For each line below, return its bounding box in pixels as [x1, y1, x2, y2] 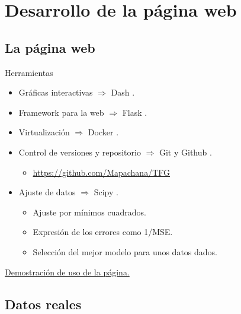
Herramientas [5, 66, 53, 78]
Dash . [111, 86, 135, 99]
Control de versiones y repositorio [18, 145, 141, 158]
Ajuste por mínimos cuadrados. [33, 205, 146, 218]
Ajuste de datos [18, 186, 76, 198]
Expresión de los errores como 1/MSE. [33, 226, 173, 238]
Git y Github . [159, 145, 212, 158]
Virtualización [18, 126, 70, 138]
